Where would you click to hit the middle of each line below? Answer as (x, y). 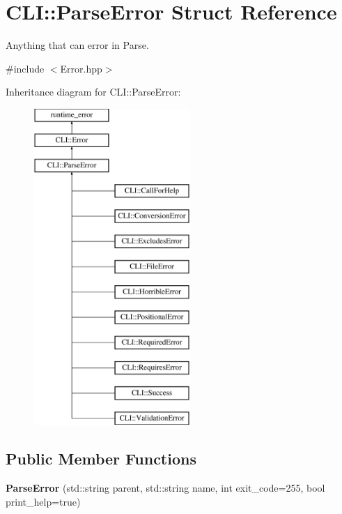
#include (25, 68)
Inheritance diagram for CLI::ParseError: (93, 92)
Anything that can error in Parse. (77, 45)
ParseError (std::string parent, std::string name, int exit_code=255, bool (165, 488)
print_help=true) (43, 501)
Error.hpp (81, 68)
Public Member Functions (101, 459)
